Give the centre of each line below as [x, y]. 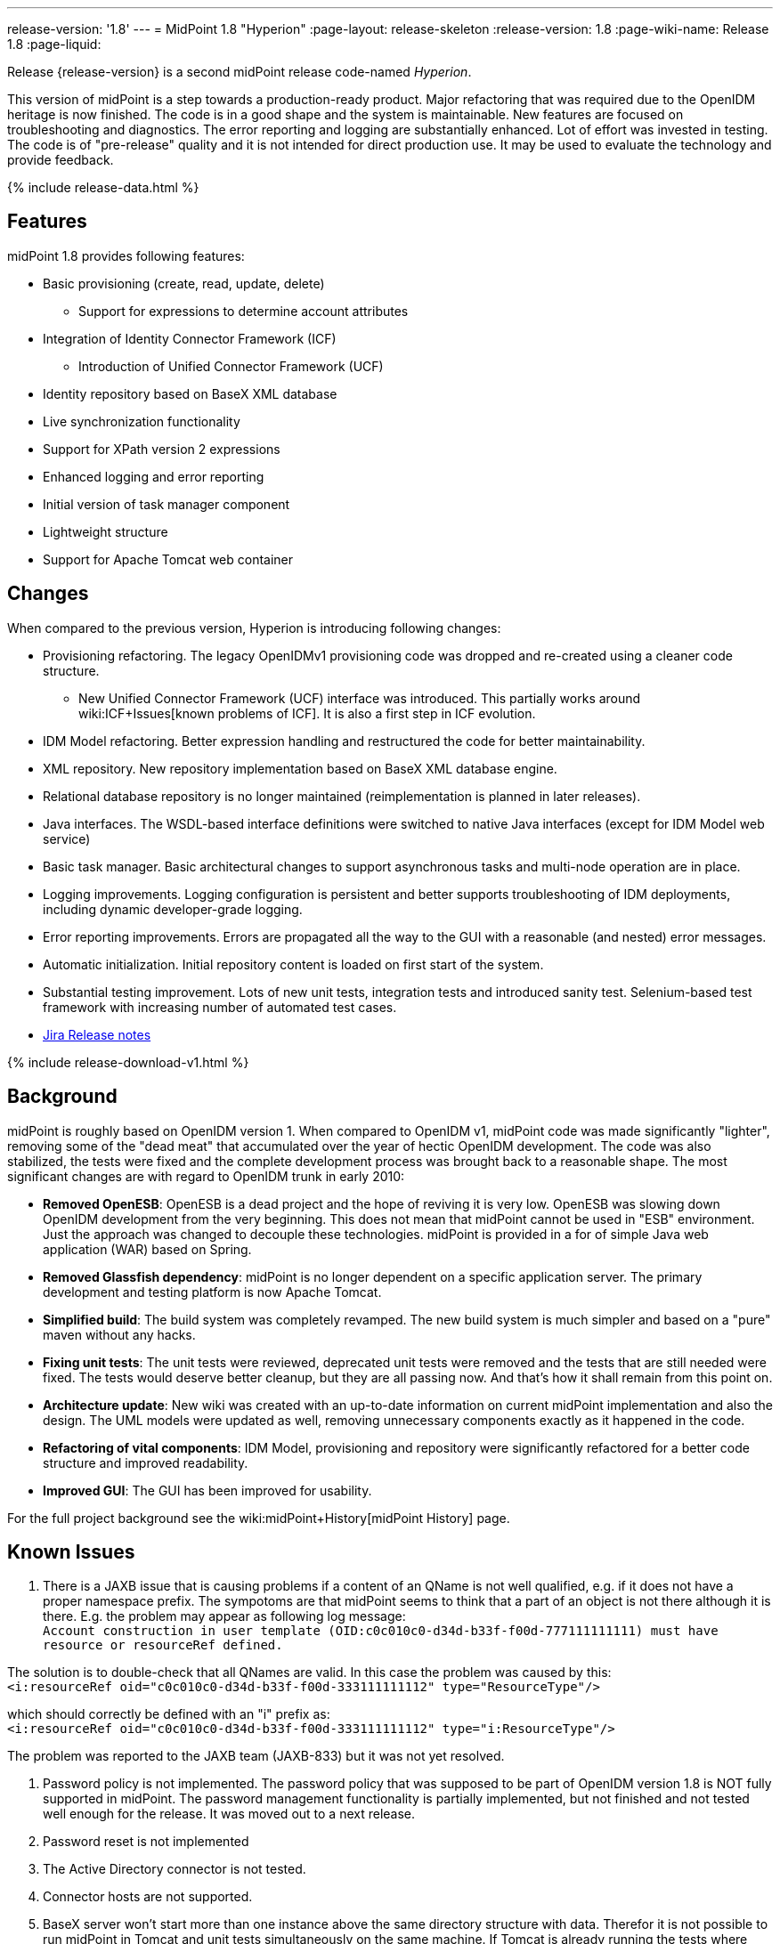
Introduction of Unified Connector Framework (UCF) [231, 366]
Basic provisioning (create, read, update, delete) [184, 283]
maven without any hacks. [119, 1334]
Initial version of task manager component [167, 504]
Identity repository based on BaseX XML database [190, 393]
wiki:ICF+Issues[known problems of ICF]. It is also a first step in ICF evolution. [307, 713]
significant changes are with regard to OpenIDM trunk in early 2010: [206, 1176]
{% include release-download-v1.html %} [128, 1062]
